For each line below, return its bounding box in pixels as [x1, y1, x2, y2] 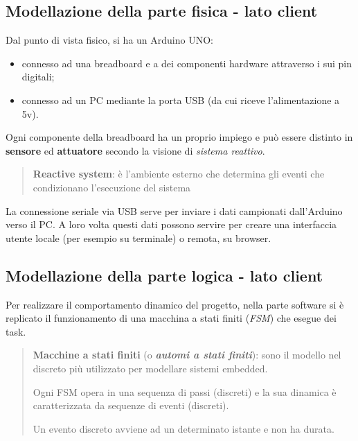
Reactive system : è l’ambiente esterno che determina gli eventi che [33, 166, 325, 181]
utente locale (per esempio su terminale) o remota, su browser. [6, 230, 271, 245]
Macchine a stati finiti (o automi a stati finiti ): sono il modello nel [33, 347, 341, 362]
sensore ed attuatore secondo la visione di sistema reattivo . [6, 143, 265, 157]
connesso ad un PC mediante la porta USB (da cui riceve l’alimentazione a [21, 92, 340, 107]
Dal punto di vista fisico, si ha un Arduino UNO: [6, 33, 213, 47]
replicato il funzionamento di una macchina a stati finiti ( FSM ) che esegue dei [6, 311, 337, 325]
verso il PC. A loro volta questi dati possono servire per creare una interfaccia [6, 217, 337, 232]
